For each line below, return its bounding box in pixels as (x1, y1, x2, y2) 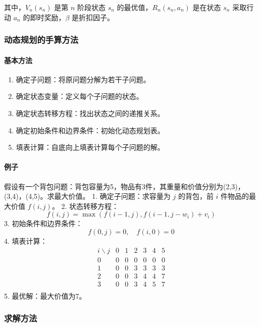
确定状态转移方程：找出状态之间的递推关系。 (16, 108, 165, 119)
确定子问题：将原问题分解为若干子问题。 (16, 74, 150, 84)
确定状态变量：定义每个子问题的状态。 (16, 91, 143, 101)
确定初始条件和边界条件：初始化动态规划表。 (16, 125, 165, 135)
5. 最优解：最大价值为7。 (4, 290, 86, 301)
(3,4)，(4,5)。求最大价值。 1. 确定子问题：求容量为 (4, 191, 171, 201)
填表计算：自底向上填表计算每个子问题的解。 (16, 142, 165, 152)
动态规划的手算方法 (4, 33, 79, 46)
